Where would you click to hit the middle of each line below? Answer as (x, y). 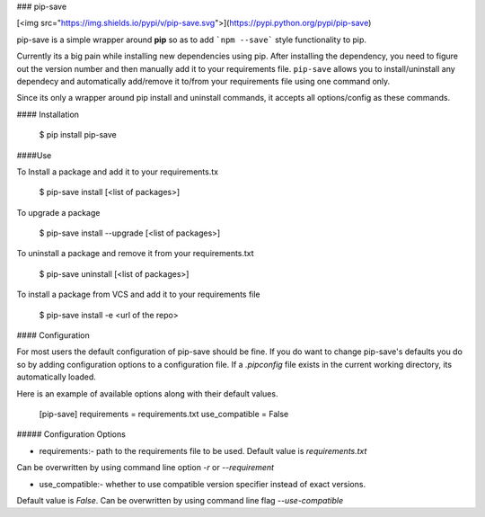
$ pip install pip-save (78, 135)
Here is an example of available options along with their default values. (147, 393)
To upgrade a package (58, 212)
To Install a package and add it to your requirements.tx (118, 172)
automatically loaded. (56, 377)
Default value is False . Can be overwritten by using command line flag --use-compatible (180, 500)
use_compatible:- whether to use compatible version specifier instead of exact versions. (203, 484)
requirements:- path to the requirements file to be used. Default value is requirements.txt (203, 450)
